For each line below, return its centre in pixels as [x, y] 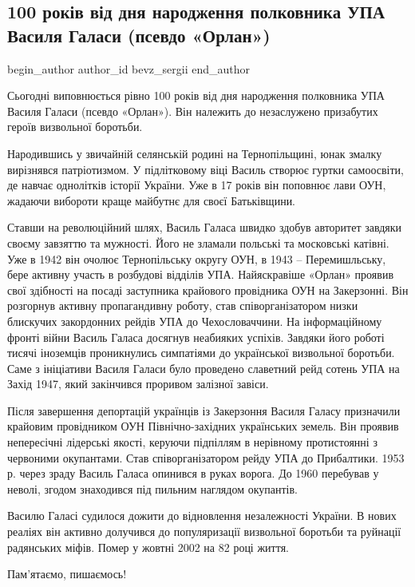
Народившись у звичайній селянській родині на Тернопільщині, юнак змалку [195, 153]
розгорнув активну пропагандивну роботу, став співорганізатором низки [183, 305]
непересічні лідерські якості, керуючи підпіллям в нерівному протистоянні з [192, 442]
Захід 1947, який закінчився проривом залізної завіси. [138, 384]
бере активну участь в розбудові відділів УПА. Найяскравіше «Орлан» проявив [201, 274]
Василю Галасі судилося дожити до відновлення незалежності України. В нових [202, 516]
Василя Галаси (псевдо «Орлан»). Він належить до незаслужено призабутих [193, 111]
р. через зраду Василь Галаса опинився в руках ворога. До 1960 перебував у [193, 473]
